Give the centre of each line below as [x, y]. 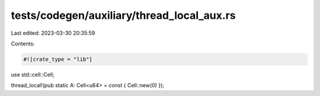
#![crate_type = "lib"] [58, 59]
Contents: [23, 44]
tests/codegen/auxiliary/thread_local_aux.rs [124, 15]
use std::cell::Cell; [33, 74]
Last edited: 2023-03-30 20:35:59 [53, 33]
